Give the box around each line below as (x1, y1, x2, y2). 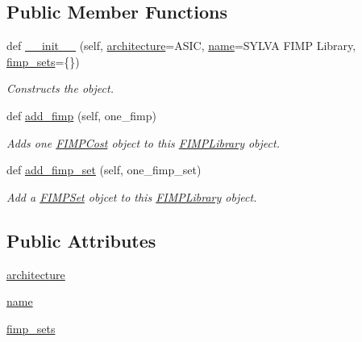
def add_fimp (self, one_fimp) (6, 106, 157, 123)
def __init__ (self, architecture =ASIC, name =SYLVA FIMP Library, (6, 37, 356, 54)
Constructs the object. (6, 80, 114, 97)
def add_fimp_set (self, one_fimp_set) (6, 161, 202, 178)
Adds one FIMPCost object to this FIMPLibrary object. (6, 134, 280, 151)
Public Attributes (6, 227, 156, 252)
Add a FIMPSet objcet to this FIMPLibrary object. (6, 188, 257, 205)
